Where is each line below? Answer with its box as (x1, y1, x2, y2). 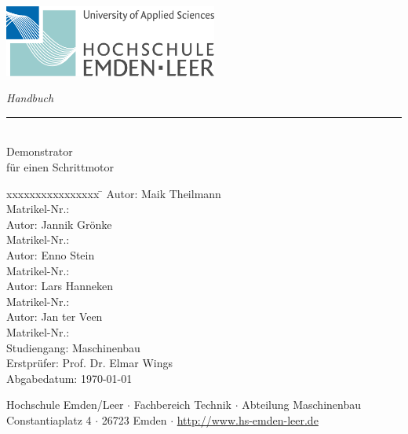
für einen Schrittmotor (6, 158, 115, 175)
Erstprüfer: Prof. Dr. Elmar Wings (6, 355, 173, 371)
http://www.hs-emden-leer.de (177, 411, 319, 428)
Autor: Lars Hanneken (6, 278, 114, 294)
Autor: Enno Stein (6, 246, 95, 263)
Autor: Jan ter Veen (6, 308, 103, 325)
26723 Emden (101, 411, 167, 428)
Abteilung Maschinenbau (242, 396, 361, 413)
